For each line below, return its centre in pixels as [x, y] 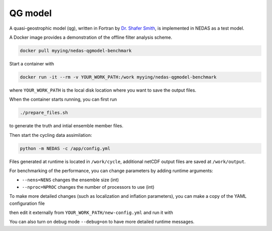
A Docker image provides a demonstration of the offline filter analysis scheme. [91, 37]
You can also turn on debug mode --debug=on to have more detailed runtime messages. [102, 222]
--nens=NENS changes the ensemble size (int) [71, 180]
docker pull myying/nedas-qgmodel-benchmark [76, 51]
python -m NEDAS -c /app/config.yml [65, 148]
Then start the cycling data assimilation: [51, 135]
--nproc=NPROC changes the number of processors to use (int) [88, 187]
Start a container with [32, 63]
